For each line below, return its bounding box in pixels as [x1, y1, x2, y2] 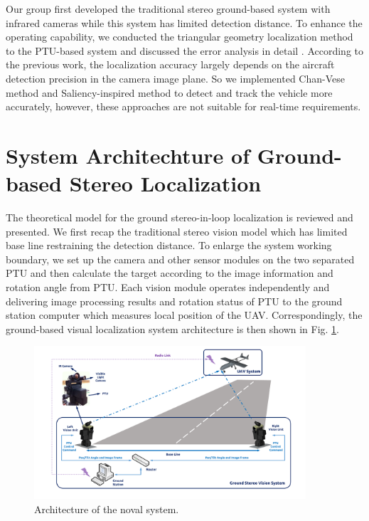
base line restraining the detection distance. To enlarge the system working [6, 238, 332, 253]
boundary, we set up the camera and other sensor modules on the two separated [6, 251, 355, 266]
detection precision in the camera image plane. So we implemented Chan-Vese [6, 70, 345, 85]
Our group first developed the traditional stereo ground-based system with [6, 1, 331, 16]
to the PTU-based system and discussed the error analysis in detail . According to [6, 43, 363, 58]
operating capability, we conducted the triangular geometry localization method [6, 29, 353, 44]
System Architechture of [6, 140, 250, 169]
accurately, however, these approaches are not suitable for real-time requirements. [6, 99, 361, 114]
